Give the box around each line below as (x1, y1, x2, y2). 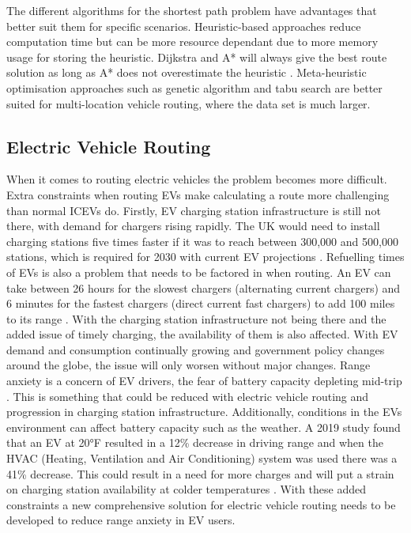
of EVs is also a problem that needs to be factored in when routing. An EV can (6, 263, 391, 280)
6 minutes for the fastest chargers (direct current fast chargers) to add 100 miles (6, 295, 395, 312)
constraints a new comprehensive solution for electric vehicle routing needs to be (6, 496, 396, 512)
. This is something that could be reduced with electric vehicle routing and (6, 387, 369, 404)
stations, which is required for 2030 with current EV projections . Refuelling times (6, 248, 405, 265)
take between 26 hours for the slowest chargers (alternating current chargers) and (6, 279, 401, 296)
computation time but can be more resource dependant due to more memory (6, 33, 379, 50)
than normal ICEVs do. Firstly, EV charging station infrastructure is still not (6, 202, 381, 218)
